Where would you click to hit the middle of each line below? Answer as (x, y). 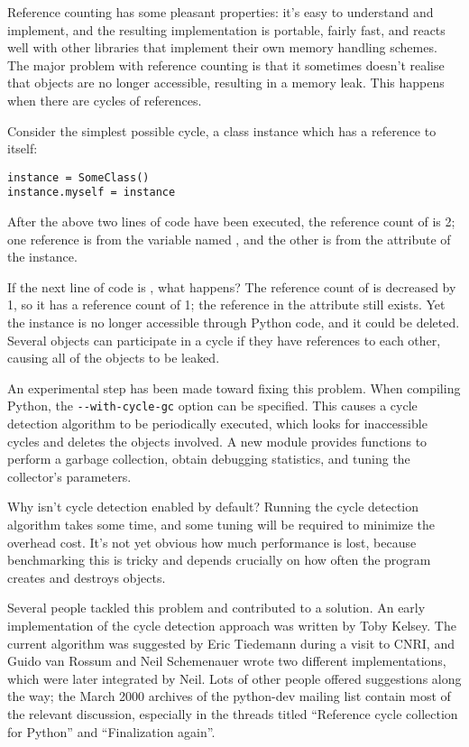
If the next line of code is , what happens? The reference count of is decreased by (232, 286)
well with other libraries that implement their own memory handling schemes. (222, 47)
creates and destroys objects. (87, 577)
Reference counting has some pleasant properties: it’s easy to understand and (221, 12)
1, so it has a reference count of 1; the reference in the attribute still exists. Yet (226, 304)
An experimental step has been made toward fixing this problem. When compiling (234, 387)
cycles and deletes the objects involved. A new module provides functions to (217, 441)
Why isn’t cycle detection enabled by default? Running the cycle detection (213, 507)
